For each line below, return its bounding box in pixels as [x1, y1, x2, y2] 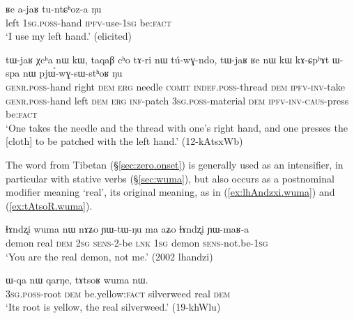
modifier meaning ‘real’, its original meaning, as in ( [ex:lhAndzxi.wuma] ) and [6, 185, 335, 199]
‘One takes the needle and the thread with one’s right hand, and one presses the [6, 120, 348, 134]
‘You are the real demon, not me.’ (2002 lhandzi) [6, 249, 213, 263]
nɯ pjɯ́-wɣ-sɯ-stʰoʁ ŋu [22, 65, 123, 80]
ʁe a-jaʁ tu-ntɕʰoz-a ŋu [6, 1, 102, 15]
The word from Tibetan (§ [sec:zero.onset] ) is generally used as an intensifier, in [6, 157, 344, 171]
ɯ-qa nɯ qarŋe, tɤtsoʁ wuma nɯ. [6, 272, 148, 287]
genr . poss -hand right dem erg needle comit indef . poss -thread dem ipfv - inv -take [6, 79, 346, 93]
